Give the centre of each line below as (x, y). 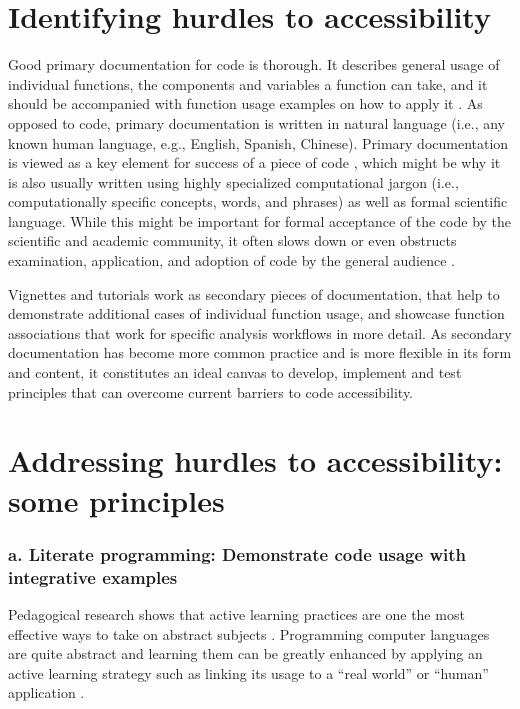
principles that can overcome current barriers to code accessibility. (211, 391)
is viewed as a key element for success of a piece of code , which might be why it (254, 162)
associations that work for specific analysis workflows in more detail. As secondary (260, 332)
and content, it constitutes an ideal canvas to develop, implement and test (235, 372)
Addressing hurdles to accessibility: (255, 460)
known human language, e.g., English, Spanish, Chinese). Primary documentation (258, 142)
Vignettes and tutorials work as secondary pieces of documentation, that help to (254, 293)
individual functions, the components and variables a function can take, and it (248, 83)
